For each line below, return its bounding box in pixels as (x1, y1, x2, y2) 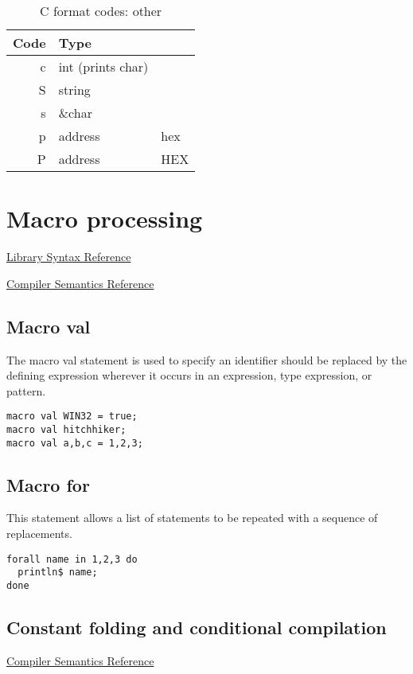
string (58, 80, 91, 99)
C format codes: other (40, 2, 162, 20)
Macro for (6, 472, 90, 497)
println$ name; (18, 567, 98, 579)
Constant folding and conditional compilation (6, 615, 387, 640)
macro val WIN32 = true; (6, 411, 138, 423)
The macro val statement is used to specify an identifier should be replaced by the (6, 351, 407, 368)
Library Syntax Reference (6, 248, 131, 265)
